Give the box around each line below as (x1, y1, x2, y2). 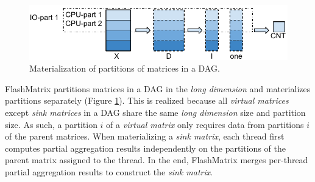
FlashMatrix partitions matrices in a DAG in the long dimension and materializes (5, 82, 311, 95)
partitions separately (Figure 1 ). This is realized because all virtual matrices (5, 94, 289, 107)
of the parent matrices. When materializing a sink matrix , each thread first (5, 130, 285, 143)
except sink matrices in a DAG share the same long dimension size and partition (5, 106, 306, 119)
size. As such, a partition (5, 118, 97, 130)
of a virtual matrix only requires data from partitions (106, 118, 304, 130)
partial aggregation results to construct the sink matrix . (5, 166, 213, 178)
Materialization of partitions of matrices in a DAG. (29, 62, 220, 75)
